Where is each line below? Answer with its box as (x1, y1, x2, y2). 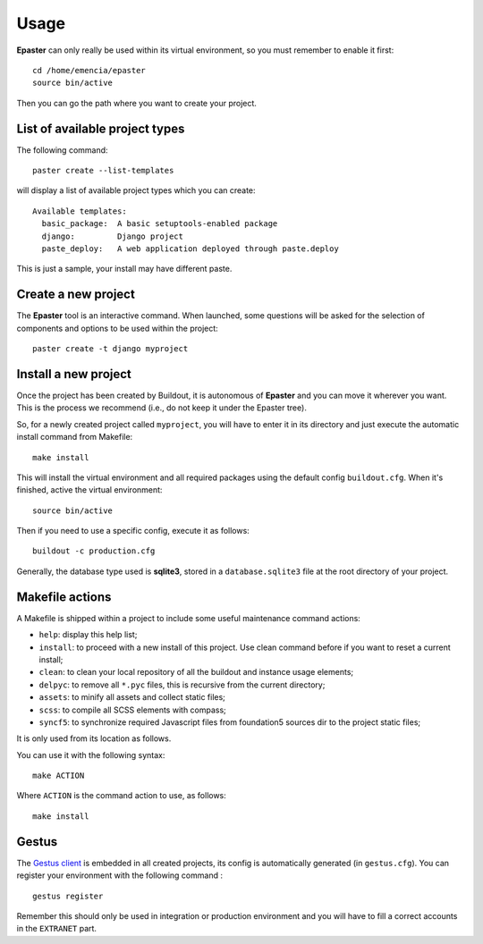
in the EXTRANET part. (16, 923, 97, 934)
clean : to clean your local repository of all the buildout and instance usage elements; (38, 667, 354, 678)
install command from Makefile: (16, 432, 133, 442)
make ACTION (32, 771, 85, 781)
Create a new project (16, 287, 136, 302)
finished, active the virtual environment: (16, 485, 163, 495)
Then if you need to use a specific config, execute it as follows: (16, 526, 250, 536)
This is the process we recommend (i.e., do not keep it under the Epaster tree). (16, 402, 308, 413)
